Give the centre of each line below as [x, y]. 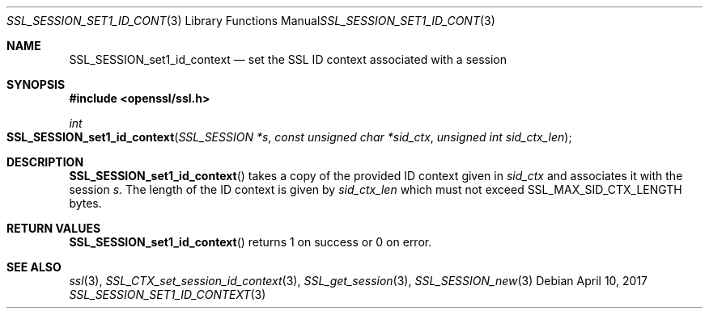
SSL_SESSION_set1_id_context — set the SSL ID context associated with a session [288, 59]
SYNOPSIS [36, 84]
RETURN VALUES [54, 228]
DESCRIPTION [45, 162]
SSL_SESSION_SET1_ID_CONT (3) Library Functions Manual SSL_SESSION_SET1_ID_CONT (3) [251, 21]
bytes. [85, 203]
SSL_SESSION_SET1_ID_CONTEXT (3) [168, 294]
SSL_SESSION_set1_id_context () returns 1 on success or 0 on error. [250, 242]
